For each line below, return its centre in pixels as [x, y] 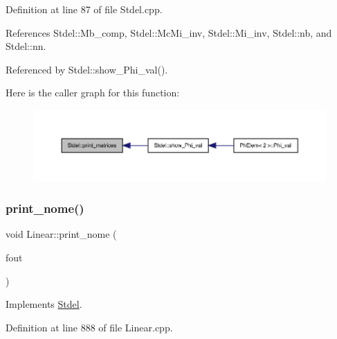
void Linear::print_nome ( [61, 234]
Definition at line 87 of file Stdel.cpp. [84, 9]
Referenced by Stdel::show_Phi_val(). [87, 69]
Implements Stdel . [44, 304]
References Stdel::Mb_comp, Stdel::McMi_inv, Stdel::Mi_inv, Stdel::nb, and [169, 32]
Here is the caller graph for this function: [93, 93]
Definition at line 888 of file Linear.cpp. [89, 327]
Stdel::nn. [26, 46]
